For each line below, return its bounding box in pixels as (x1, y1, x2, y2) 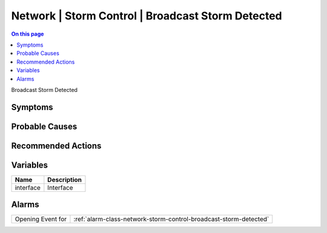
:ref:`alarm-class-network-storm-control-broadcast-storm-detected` (73, 215, 269, 223)
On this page (11, 30, 44, 38)
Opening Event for (15, 215, 67, 223)
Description (47, 176, 82, 184)
